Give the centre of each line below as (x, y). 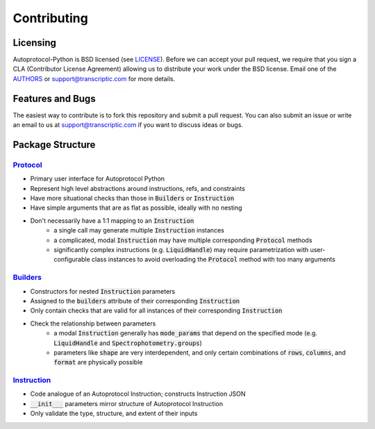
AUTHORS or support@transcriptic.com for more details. (94, 78)
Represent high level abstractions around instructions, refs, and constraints (138, 188)
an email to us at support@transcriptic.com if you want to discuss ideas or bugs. (128, 125)
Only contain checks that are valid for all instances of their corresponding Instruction (156, 311)
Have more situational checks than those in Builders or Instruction (132, 199)
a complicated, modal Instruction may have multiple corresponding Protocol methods (183, 240)
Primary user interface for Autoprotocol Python (98, 179)
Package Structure (54, 145)
